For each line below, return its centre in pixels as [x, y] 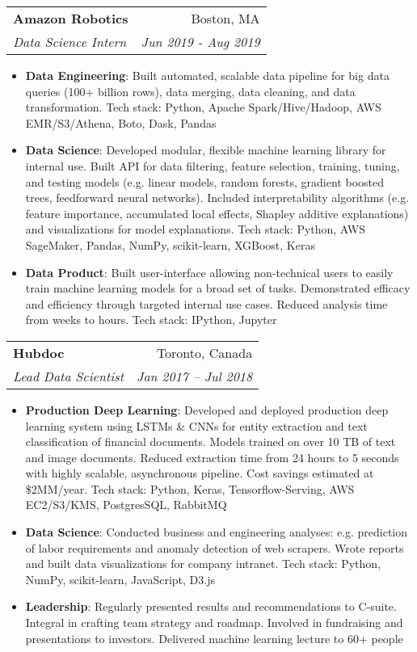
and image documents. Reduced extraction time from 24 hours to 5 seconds [212, 457]
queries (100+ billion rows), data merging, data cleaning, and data [190, 91]
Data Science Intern [70, 42]
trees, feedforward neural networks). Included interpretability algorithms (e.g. [217, 198]
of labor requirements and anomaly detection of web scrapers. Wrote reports [215, 547]
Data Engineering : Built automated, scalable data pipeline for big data [207, 75]
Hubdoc [39, 352]
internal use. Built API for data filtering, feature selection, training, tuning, [213, 165]
